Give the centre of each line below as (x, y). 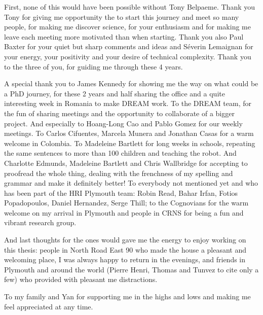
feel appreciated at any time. (49, 306)
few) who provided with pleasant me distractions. (81, 279)
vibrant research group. (40, 222)
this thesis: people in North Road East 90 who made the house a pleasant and (125, 249)
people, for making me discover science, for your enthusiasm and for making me (127, 27)
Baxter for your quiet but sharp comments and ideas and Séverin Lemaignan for (129, 46)
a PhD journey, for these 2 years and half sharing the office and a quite (115, 93)
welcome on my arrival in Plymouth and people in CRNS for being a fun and (124, 212)
